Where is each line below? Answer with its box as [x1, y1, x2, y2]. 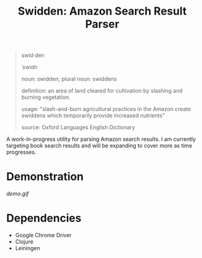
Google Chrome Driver [15, 232, 72, 239]
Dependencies [6, 212, 82, 225]
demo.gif [6, 190, 29, 198]
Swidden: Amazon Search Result [18, 4, 187, 18]
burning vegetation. [21, 93, 71, 101]
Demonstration [6, 170, 84, 184]
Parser [85, 17, 120, 31]
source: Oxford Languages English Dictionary [21, 124, 136, 131]
